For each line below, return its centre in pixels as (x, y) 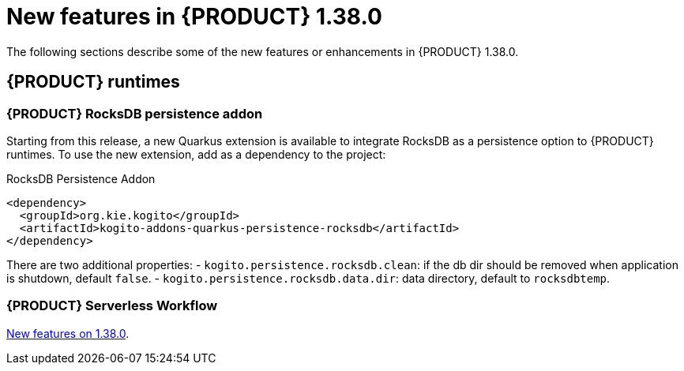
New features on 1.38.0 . (68, 333)
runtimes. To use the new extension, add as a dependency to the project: (196, 154)
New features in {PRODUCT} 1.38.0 (194, 17)
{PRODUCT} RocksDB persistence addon (135, 113)
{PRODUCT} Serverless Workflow (112, 306)
